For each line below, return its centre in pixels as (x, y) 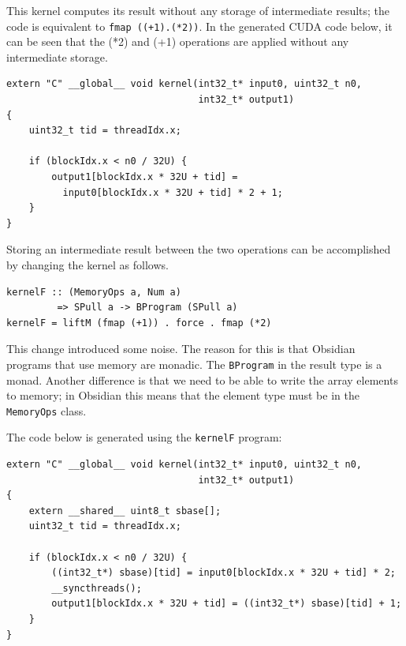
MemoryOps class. (47, 410)
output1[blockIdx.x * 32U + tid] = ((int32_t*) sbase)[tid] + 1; (227, 604)
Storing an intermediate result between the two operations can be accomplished (199, 249)
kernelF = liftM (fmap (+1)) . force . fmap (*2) (139, 323)
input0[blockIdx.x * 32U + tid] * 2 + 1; (173, 192)
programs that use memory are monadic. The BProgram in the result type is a (194, 364)
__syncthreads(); (97, 588)
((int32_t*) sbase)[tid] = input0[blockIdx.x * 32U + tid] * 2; (223, 573)
